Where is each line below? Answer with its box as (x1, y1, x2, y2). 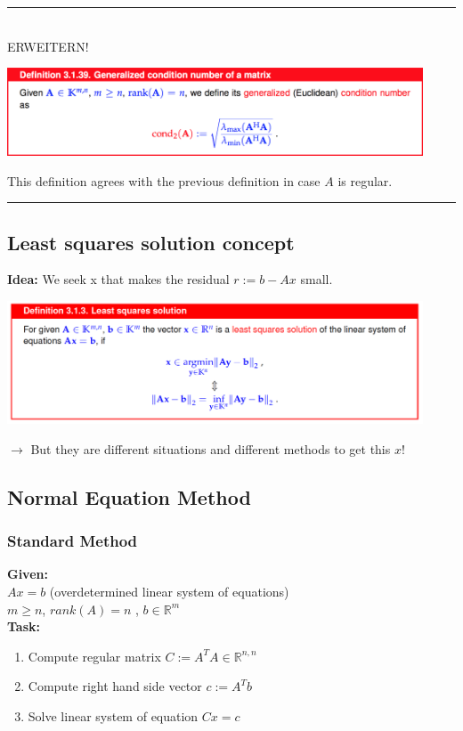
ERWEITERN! (7, 37, 89, 55)
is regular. (337, 171, 393, 190)
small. (300, 270, 333, 288)
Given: (7, 564, 48, 583)
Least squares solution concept (7, 228, 295, 256)
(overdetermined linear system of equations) (49, 581, 289, 600)
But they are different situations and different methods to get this (30, 439, 391, 458)
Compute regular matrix (28, 646, 161, 665)
